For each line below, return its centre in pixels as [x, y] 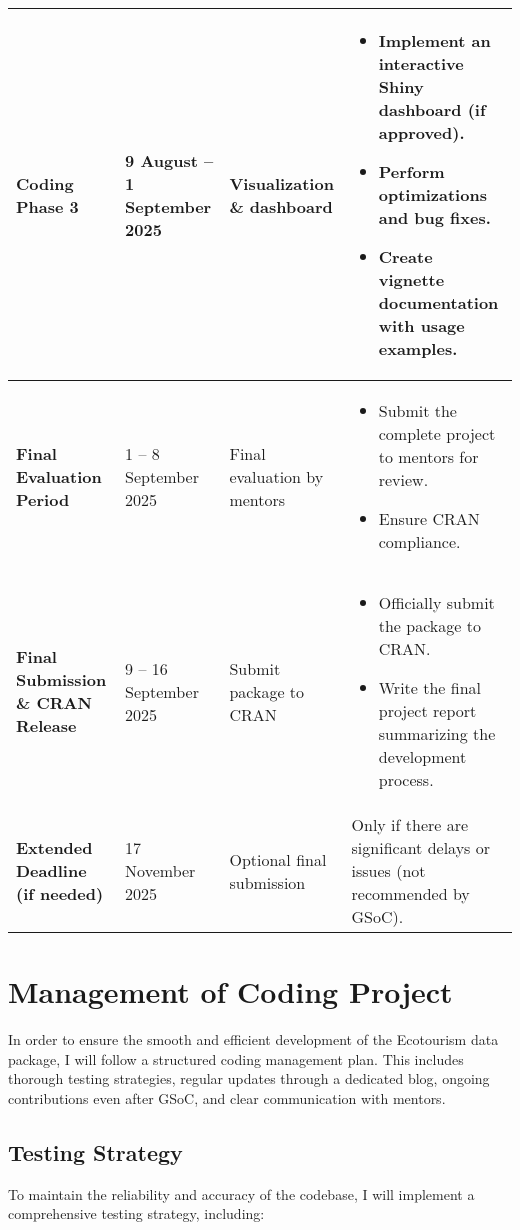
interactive [421, 63]
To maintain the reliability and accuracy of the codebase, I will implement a [241, 1193]
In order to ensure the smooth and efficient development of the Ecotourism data [253, 1039]
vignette [411, 279]
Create [405, 256]
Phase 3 [47, 206]
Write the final [430, 687]
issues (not [388, 870]
